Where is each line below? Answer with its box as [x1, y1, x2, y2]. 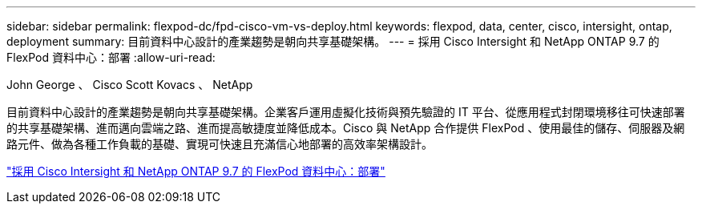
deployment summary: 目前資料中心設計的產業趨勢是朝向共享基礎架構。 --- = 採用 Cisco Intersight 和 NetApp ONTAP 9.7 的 [6, 34, 660, 48]
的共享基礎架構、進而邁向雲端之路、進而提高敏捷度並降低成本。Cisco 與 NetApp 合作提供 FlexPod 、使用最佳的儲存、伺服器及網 [6, 121, 685, 135]
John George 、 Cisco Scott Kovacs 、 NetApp [6, 78, 253, 91]
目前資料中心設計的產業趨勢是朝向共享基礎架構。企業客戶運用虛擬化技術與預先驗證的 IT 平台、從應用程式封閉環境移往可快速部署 [6, 105, 685, 119]
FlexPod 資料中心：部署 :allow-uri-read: [6, 50, 216, 64]
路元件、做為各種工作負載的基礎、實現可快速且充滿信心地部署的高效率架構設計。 [6, 137, 433, 151]
